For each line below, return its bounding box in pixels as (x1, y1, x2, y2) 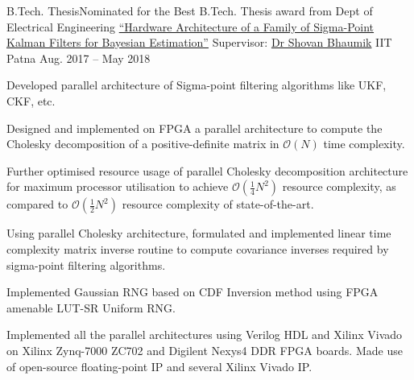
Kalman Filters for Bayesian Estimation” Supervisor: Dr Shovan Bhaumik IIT (6, 34, 392, 51)
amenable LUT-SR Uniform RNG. (6, 299, 176, 316)
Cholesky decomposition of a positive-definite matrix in (6, 135, 279, 152)
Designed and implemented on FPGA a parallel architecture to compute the (6, 119, 383, 136)
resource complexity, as (282, 178, 396, 195)
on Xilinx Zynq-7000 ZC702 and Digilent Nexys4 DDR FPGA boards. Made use (6, 341, 403, 358)
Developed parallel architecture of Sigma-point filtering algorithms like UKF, (6, 76, 387, 93)
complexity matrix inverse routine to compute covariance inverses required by (6, 240, 389, 257)
